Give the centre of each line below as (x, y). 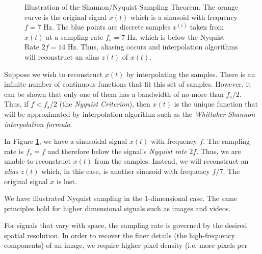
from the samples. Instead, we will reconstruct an (172, 161)
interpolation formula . (38, 124)
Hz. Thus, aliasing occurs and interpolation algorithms (153, 47)
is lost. (67, 181)
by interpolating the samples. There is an (191, 74)
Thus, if (16, 104)
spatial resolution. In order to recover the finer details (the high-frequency (120, 235)
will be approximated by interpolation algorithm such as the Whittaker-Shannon (130, 113)
